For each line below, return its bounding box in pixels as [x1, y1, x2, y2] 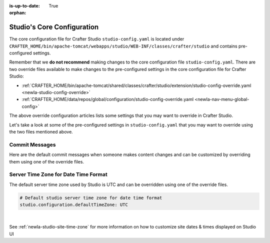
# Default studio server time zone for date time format [19, 195, 162, 200]
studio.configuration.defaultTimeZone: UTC [19, 202, 128, 207]
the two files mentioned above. [9, 128, 73, 134]
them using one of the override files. [9, 158, 84, 164]
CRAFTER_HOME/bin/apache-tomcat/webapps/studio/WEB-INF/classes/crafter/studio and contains [9, 43, 237, 49]
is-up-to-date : [9, 3, 40, 8]
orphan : [9, 10, 26, 16]
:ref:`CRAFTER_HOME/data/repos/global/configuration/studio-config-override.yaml [21, 96, 194, 102]
